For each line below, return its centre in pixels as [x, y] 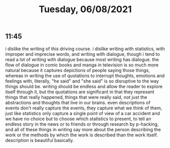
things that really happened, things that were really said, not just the [76, 97]
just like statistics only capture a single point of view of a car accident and [83, 113]
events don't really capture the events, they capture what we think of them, [84, 108]
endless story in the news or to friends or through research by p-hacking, [82, 124]
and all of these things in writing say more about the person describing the [83, 129]
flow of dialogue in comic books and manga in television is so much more [82, 65]
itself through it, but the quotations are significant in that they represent [80, 92]
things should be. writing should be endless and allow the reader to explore [84, 86]
